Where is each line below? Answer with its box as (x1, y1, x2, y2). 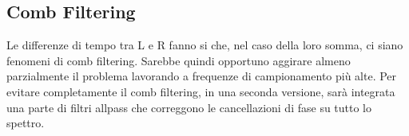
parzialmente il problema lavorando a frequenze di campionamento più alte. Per (6, 68, 397, 84)
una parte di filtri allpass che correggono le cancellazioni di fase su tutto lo (6, 99, 372, 115)
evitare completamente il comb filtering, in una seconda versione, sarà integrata (6, 83, 395, 99)
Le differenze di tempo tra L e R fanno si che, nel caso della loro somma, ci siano (6, 37, 403, 53)
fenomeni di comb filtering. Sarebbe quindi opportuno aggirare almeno (6, 52, 351, 68)
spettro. (6, 115, 45, 131)
